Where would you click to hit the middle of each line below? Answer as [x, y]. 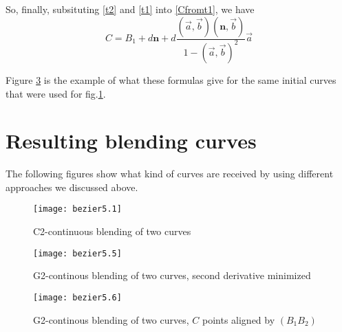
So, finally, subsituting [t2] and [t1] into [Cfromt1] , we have [130, 9]
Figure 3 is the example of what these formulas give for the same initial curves [171, 79]
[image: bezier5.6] [77, 297]
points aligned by [238, 319]
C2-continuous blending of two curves [112, 231]
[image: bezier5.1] [77, 209]
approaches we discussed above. [72, 187]
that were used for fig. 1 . [56, 93]
